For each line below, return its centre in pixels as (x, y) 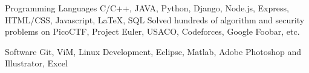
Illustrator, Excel (36, 63)
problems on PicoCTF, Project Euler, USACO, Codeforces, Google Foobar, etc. (152, 31)
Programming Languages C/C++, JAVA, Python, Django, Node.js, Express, (147, 8)
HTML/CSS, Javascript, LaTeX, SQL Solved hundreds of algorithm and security (155, 19)
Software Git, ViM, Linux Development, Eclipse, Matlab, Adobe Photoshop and (153, 51)
